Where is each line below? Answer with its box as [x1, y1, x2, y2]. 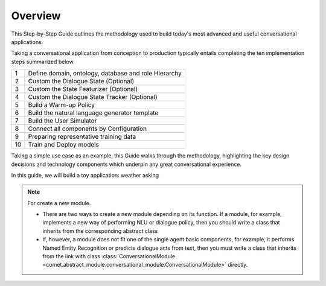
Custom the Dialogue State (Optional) [28, 77, 135, 86]
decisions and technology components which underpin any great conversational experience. [11, 160, 241, 168]
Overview [11, 9, 61, 22]
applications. [11, 38, 43, 45]
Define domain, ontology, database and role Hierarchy [28, 69, 182, 78]
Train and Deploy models [28, 141, 100, 149]
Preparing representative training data [28, 133, 136, 141]
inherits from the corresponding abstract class [42, 227, 158, 235]
